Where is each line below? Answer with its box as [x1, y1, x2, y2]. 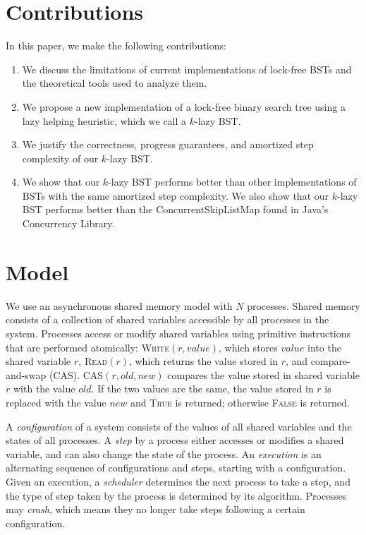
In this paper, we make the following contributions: [6, 38, 226, 53]
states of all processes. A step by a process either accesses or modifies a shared [6, 433, 344, 447]
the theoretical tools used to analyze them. [22, 76, 207, 90]
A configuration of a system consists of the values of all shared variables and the [6, 419, 352, 433]
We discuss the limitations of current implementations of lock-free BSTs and [22, 61, 352, 76]
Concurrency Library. [22, 216, 115, 231]
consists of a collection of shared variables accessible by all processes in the [6, 312, 329, 327]
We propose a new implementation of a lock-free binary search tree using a [22, 99, 346, 114]
